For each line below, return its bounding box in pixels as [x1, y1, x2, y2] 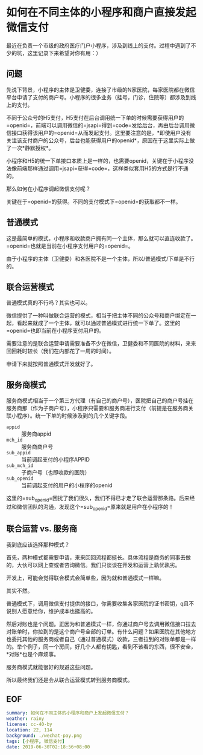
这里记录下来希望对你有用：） [27, 49, 101, 56]
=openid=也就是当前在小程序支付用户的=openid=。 [6, 242, 134, 249]
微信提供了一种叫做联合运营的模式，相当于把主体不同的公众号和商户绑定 [6, 312, 186, 319]
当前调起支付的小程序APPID [21, 456, 90, 463]
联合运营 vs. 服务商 [6, 524, 77, 534]
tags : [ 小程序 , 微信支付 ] [6, 738, 65, 744]
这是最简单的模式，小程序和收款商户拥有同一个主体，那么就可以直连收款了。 [6, 234, 196, 242]
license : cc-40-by [6, 721, 52, 728]
